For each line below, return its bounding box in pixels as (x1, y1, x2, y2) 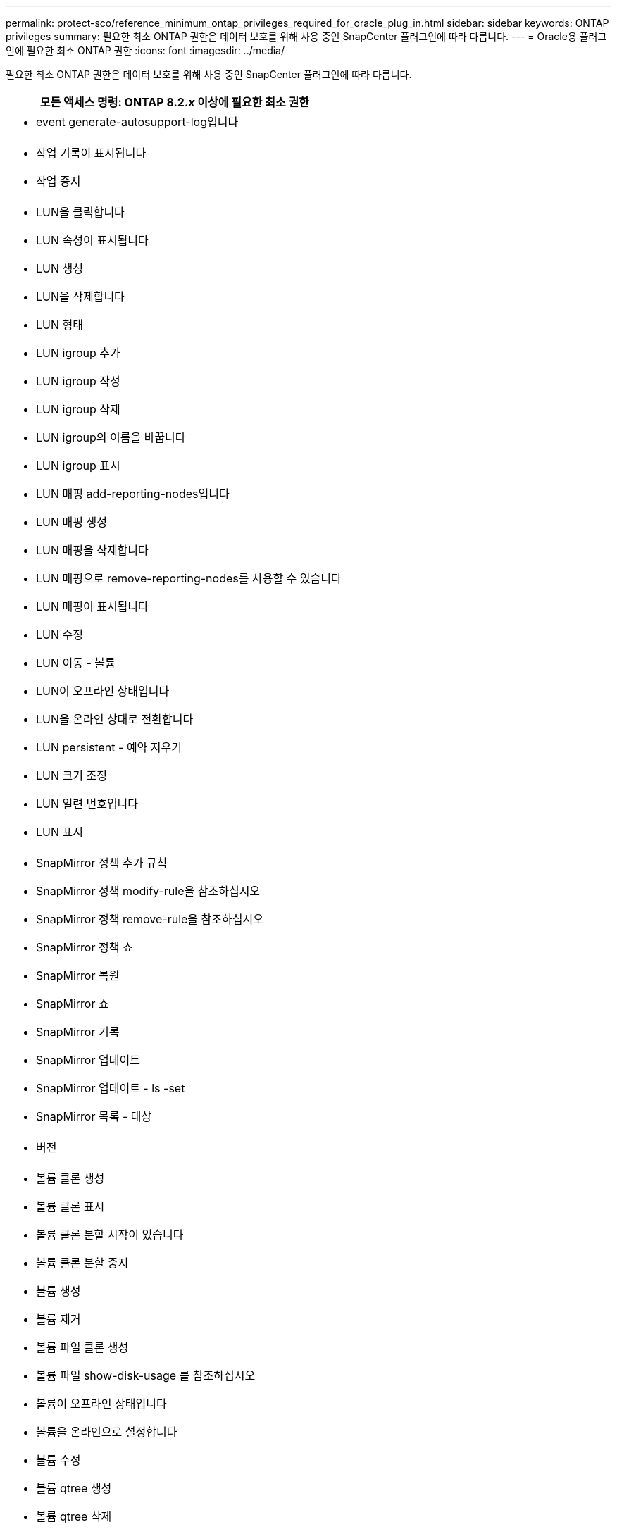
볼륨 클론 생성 (36, 1171, 105, 1185)
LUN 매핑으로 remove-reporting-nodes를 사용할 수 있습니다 (36, 571, 342, 585)
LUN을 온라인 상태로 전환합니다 (36, 712, 194, 726)
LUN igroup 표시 (36, 458, 120, 473)
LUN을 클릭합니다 (36, 205, 125, 219)
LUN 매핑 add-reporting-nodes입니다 (36, 487, 230, 501)
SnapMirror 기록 (36, 1025, 120, 1039)
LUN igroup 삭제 (36, 402, 120, 416)
